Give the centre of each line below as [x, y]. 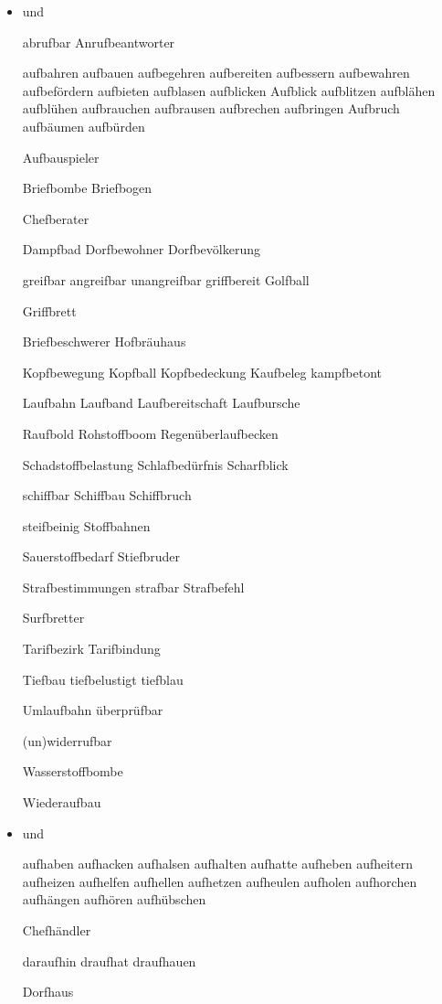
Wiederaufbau [62, 802]
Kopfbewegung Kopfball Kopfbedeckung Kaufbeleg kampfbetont [202, 372]
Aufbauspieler [61, 157]
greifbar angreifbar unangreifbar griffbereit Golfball [166, 279]
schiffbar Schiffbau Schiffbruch [107, 495]
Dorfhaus [48, 992]
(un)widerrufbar [67, 740]
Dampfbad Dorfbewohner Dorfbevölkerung [141, 249]
